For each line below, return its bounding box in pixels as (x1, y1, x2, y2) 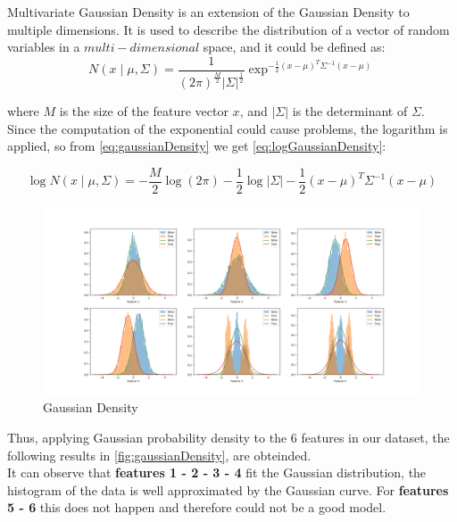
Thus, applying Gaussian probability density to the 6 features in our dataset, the (7, 428, 450, 447)
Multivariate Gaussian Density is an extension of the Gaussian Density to (7, 3, 410, 21)
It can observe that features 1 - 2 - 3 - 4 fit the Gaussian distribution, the (7, 463, 427, 482)
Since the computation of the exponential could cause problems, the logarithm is (7, 119, 448, 137)
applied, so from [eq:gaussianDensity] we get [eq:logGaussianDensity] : (7, 137, 386, 155)
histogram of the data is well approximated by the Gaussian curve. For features (7, 480, 449, 499)
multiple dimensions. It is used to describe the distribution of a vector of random (7, 20, 450, 38)
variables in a (7, 37, 80, 56)
